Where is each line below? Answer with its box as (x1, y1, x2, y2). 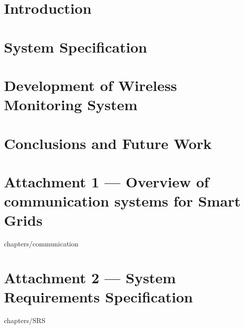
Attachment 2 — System (4, 267, 176, 287)
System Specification (4, 36, 147, 57)
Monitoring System (4, 94, 138, 115)
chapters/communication (4, 239, 79, 249)
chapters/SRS (4, 315, 45, 326)
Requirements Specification (4, 287, 193, 307)
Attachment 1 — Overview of (4, 171, 209, 191)
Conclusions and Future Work (4, 133, 212, 153)
